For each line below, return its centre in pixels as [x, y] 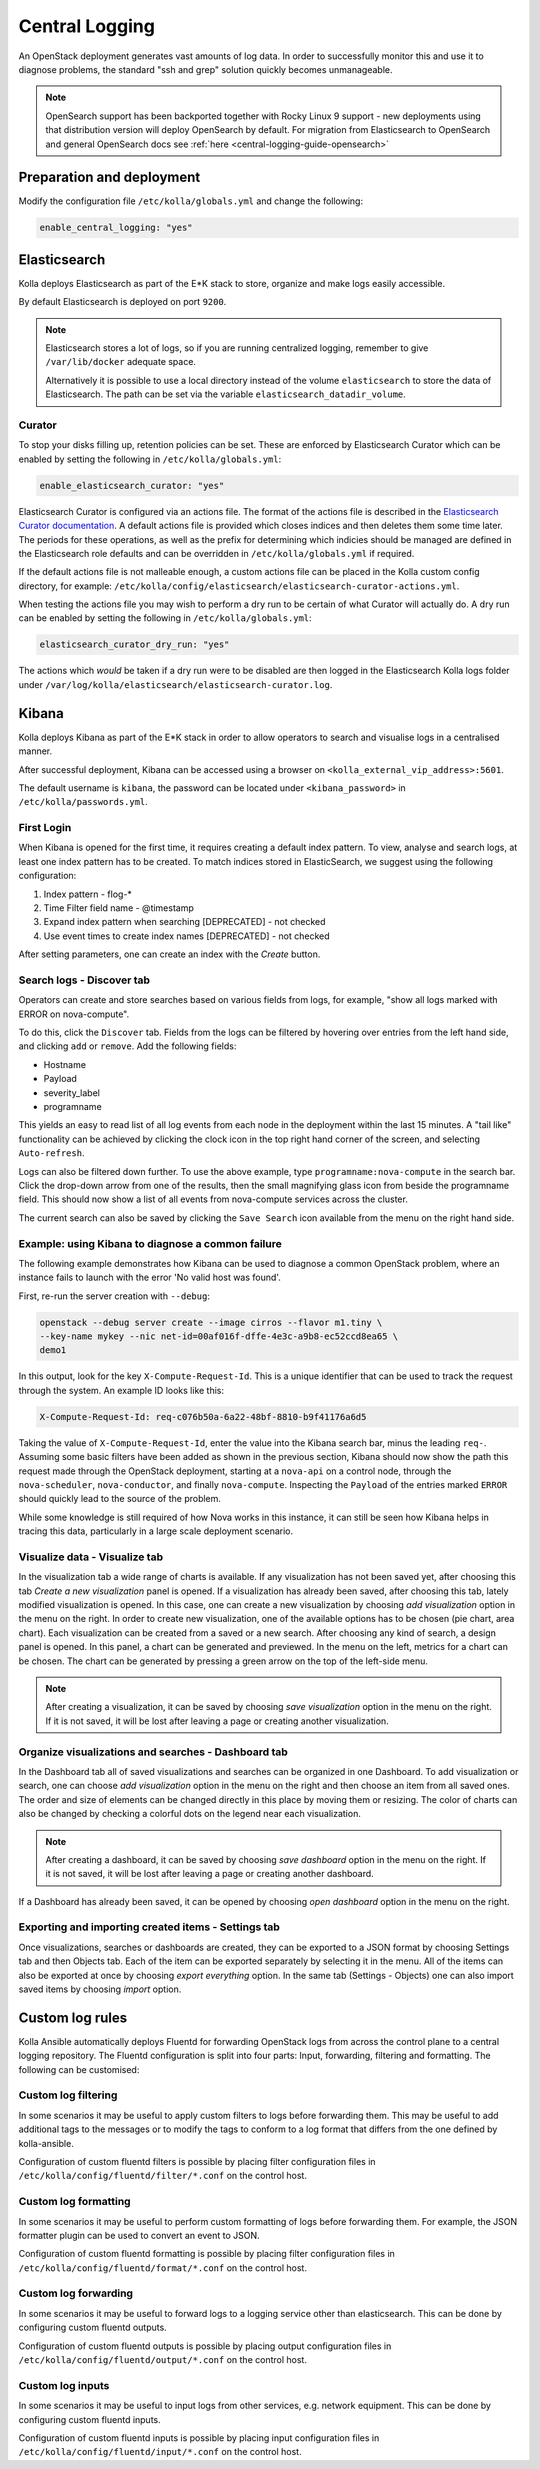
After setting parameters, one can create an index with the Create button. [169, 954]
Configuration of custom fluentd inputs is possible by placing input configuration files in [199, 2437]
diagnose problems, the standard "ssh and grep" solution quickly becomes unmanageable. [206, 69]
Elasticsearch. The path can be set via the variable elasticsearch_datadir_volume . [226, 394]
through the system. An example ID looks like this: [121, 1390]
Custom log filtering [68, 2095]
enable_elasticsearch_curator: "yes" [132, 485]
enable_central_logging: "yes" [116, 228]
